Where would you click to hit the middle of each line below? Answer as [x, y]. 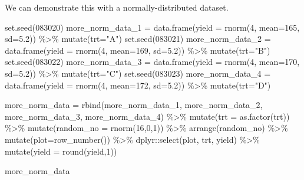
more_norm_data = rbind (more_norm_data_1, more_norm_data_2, [134, 105]
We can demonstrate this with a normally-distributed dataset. [117, 7]
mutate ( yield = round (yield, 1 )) [61, 151]
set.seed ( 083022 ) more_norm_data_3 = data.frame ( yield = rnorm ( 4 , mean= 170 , [152, 62]
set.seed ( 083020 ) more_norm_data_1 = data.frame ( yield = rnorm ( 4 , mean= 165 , [152, 27]
